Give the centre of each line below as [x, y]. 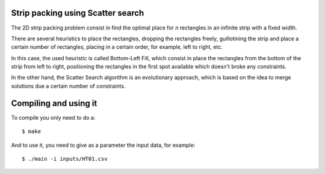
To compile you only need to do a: [53, 117]
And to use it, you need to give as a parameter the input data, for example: [103, 145]
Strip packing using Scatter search [78, 13]
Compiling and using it [54, 103]
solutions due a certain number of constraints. [68, 86]
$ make [32, 132]
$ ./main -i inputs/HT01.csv [65, 159]
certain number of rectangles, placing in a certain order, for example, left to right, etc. [117, 47]
